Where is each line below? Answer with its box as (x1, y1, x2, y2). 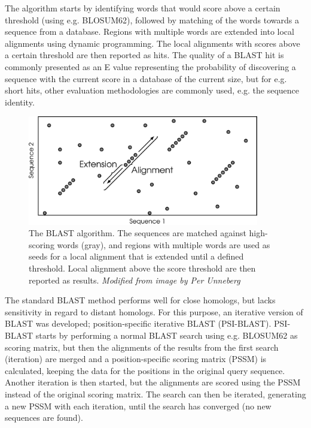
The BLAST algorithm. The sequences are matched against (29, 227, 246, 239)
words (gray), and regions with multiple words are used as (57, 238, 270, 251)
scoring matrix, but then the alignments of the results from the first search (5, 340, 279, 353)
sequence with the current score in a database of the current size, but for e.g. (5, 72, 287, 85)
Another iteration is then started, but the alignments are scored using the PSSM (5, 376, 301, 388)
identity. (5, 95, 35, 108)
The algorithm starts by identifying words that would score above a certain (5, 2, 280, 14)
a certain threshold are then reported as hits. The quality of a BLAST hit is (5, 49, 284, 61)
